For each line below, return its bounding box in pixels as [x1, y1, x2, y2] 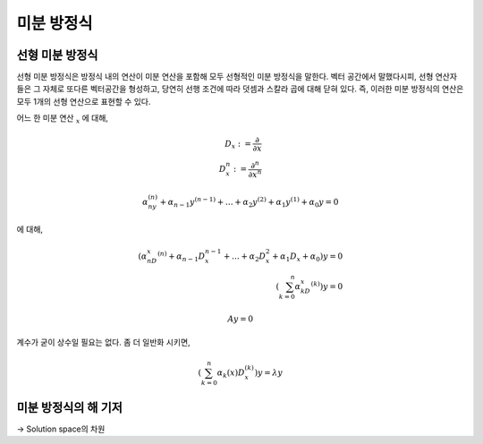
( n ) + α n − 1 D [157, 250, 206, 263]
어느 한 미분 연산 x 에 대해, [16, 113, 109, 125]
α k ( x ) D [216, 368, 245, 380]
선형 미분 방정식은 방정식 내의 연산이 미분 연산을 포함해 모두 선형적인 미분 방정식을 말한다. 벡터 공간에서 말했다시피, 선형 [16, 72, 434, 82]
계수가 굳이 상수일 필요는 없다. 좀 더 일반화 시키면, [16, 337, 191, 348]
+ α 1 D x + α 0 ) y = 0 [271, 252, 343, 263]
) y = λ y [254, 368, 284, 378]
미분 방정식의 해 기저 [16, 399, 123, 415]
